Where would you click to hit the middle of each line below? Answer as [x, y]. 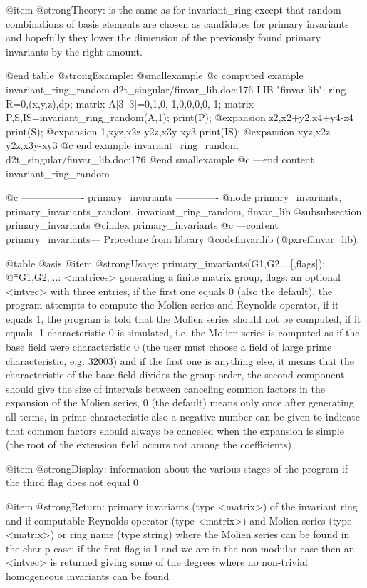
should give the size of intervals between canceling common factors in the [165, 388]
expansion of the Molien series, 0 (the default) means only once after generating [180, 402]
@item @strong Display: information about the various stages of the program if [177, 468]
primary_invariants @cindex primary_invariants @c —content [142, 225]
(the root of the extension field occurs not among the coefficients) [149, 444]
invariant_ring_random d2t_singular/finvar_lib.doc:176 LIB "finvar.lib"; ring [176, 89]
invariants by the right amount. [74, 51]
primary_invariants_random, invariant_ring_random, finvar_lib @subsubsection [184, 211]
